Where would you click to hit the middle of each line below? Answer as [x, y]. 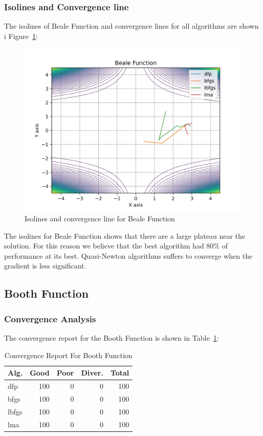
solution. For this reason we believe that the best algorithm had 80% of [116, 246]
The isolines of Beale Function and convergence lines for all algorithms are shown [131, 26]
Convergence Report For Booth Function [68, 355]
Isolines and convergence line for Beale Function [100, 218]
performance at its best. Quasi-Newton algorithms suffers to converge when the [128, 255]
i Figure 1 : [21, 36]
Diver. [92, 373]
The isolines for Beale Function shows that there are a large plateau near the [125, 235]
